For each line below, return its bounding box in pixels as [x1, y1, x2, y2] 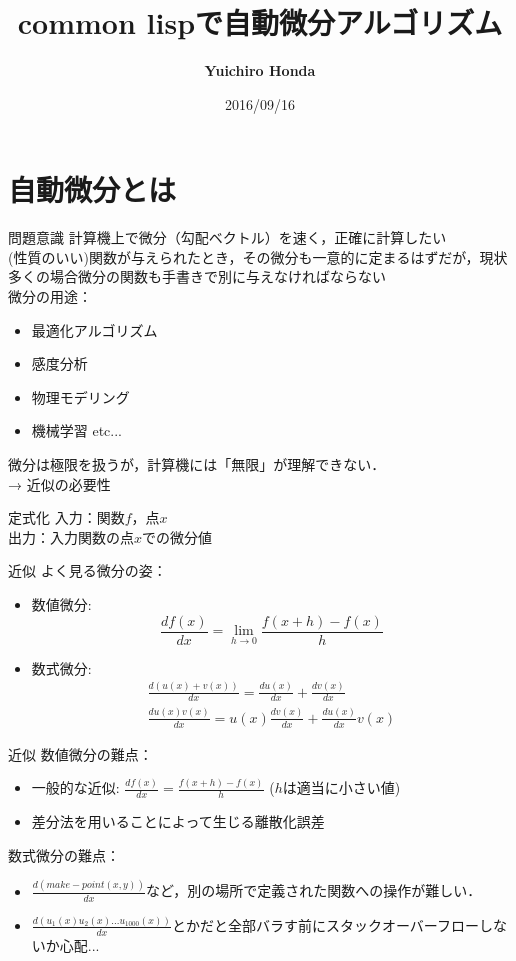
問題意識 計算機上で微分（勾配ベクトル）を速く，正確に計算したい [8, 227, 447, 248]
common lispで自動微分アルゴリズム [17, 2, 503, 43]
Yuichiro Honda [204, 60, 316, 81]
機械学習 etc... [31, 420, 123, 441]
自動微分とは [8, 169, 177, 210]
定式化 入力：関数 [8, 507, 125, 528]
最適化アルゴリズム [31, 319, 158, 340]
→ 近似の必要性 [8, 473, 111, 494]
